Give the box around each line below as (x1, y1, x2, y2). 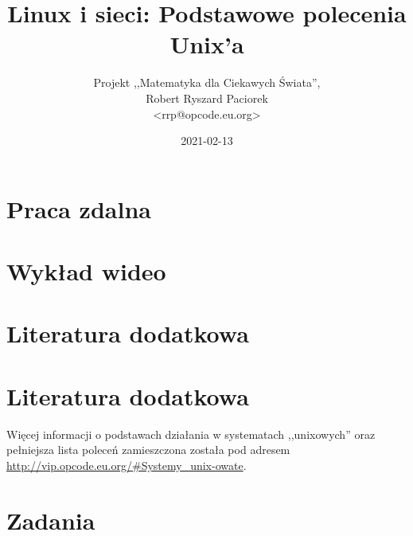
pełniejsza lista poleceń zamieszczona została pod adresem (6, 441, 290, 458)
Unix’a (169, 28, 244, 61)
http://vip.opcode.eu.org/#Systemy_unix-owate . (6, 456, 247, 473)
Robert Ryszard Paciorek (146, 89, 268, 106)
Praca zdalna (6, 192, 151, 225)
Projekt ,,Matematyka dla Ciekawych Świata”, (93, 74, 321, 91)
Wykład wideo (6, 255, 166, 288)
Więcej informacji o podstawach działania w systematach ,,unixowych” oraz (6, 425, 376, 442)
